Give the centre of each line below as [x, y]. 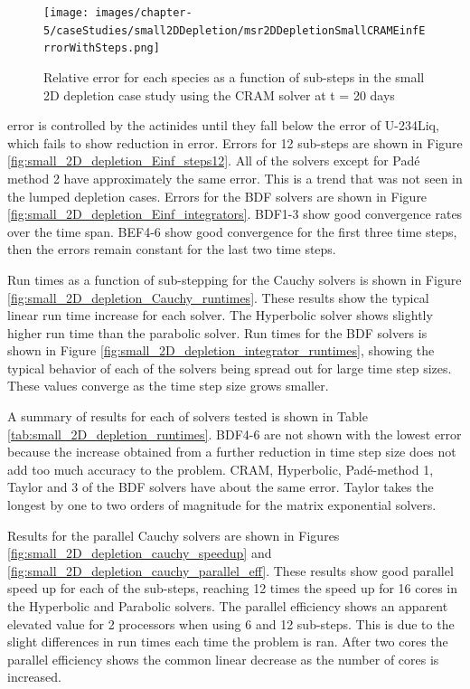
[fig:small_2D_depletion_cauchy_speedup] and [140, 553]
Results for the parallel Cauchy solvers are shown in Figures [174, 535]
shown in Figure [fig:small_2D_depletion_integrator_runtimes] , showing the [221, 350]
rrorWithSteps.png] [102, 48]
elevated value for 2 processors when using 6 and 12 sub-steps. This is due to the [231, 623]
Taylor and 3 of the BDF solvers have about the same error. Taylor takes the [221, 487]
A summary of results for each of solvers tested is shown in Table [188, 416]
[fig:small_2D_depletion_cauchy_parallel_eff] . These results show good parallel [230, 570]
